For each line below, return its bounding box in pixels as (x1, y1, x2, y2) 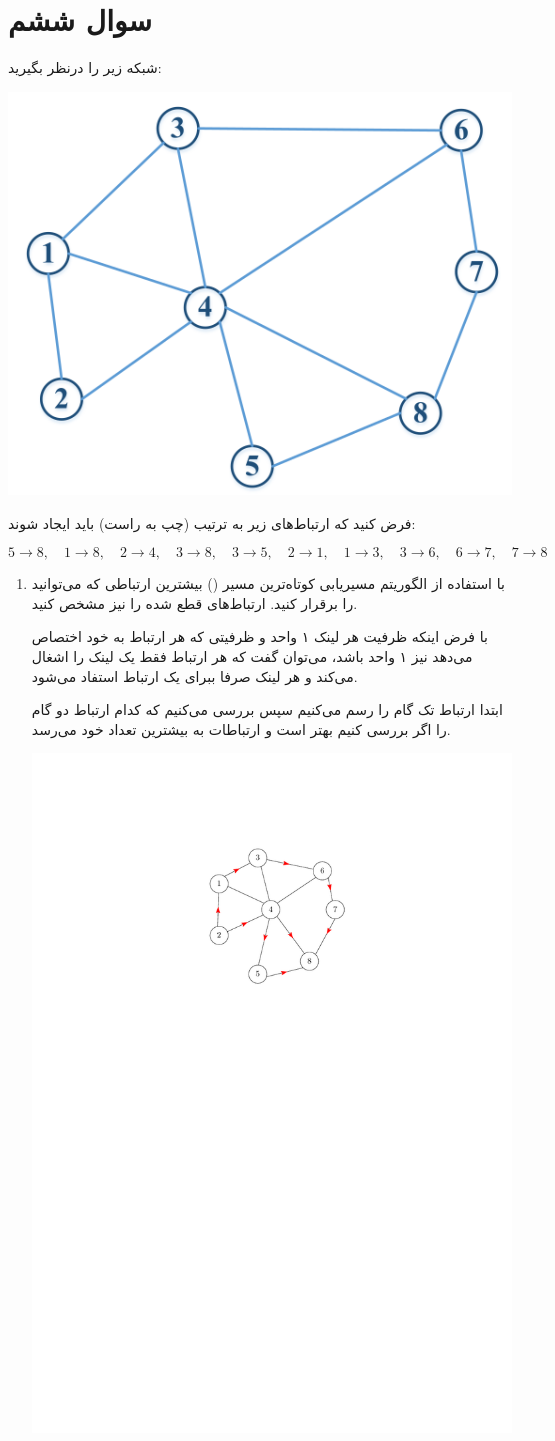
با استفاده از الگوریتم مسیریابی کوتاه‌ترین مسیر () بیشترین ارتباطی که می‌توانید (31, 573, 505, 594)
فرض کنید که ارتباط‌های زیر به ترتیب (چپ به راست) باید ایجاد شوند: (8, 512, 416, 533)
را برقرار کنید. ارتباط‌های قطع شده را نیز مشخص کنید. (31, 592, 358, 613)
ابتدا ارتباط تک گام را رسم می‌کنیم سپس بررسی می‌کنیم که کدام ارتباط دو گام (31, 699, 503, 720)
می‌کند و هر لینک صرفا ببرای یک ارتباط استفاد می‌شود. (31, 665, 358, 686)
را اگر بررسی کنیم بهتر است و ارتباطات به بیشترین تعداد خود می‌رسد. (31, 718, 451, 739)
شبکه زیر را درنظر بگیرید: (8, 57, 162, 78)
